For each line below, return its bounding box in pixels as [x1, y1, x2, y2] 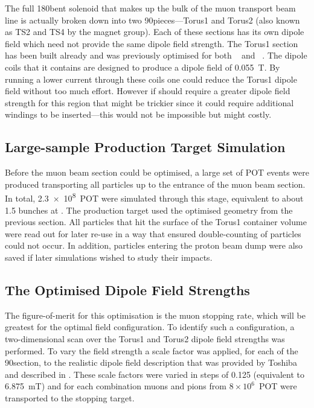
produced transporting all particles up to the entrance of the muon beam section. [5, 177, 306, 190]
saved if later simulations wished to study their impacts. [5, 250, 213, 263]
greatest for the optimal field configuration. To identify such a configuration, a [5, 320, 295, 333]
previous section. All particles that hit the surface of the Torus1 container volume [5, 215, 307, 228]
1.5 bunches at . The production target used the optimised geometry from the [5, 203, 293, 216]
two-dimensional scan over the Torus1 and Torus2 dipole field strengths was [5, 332, 285, 345]
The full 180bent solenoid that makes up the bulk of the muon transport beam [5, 2, 296, 14]
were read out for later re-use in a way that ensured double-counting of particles [5, 227, 301, 240]
